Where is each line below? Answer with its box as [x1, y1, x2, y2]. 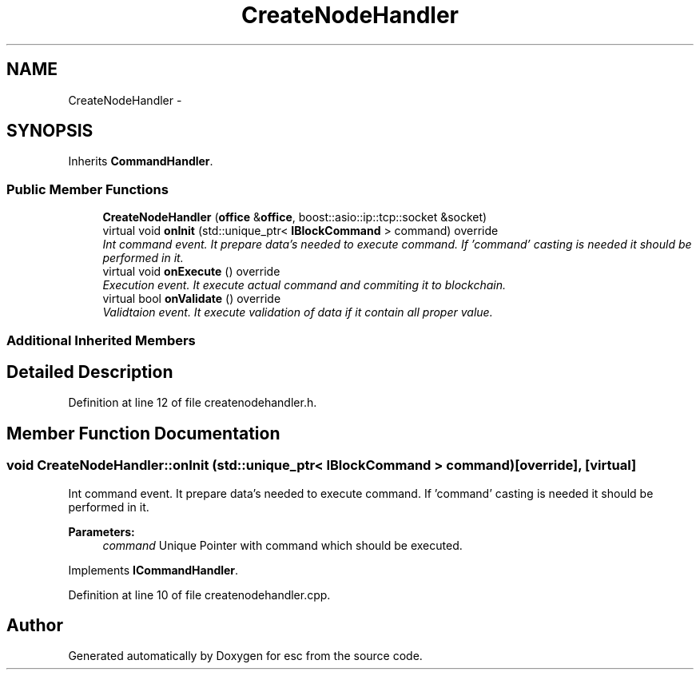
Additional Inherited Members [6, 332, 196, 348]
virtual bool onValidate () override [102, 292, 281, 306]
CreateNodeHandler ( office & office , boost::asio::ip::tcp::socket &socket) [102, 210, 487, 225]
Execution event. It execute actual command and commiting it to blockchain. [102, 278, 507, 292]
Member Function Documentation [6, 423, 280, 443]
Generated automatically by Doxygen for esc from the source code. [68, 649, 423, 663]
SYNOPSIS [6, 121, 93, 141]
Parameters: [68, 524, 135, 539]
